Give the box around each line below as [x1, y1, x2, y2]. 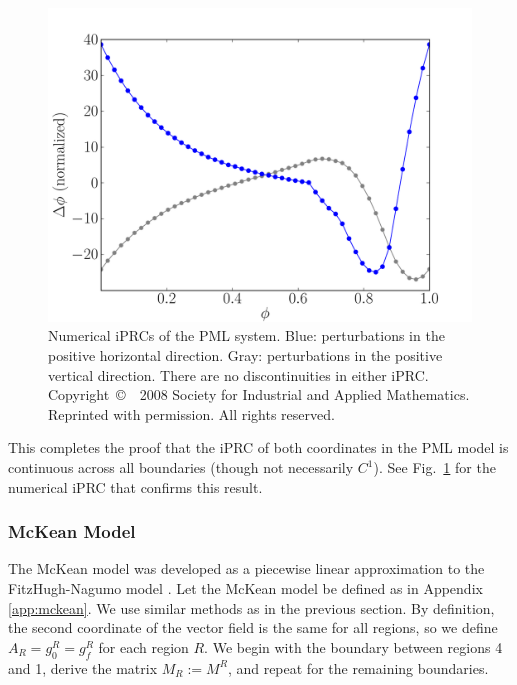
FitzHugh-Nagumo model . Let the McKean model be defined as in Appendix [8, 578, 483, 599]
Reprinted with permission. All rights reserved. [48, 403, 335, 424]
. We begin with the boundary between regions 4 [204, 636, 503, 657]
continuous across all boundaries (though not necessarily [8, 457, 354, 478]
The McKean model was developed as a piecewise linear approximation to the [8, 558, 485, 579]
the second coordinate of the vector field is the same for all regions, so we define [8, 617, 498, 638]
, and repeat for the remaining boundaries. [227, 657, 489, 678]
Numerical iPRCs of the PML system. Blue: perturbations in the [48, 325, 445, 346]
